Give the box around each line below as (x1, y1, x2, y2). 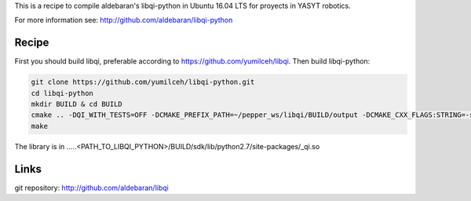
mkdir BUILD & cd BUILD (31, 100, 123, 109)
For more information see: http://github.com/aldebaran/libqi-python (14, 16, 233, 25)
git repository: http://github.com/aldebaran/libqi (14, 183, 169, 192)
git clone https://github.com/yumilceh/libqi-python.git (31, 78, 255, 86)
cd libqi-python (31, 89, 94, 97)
